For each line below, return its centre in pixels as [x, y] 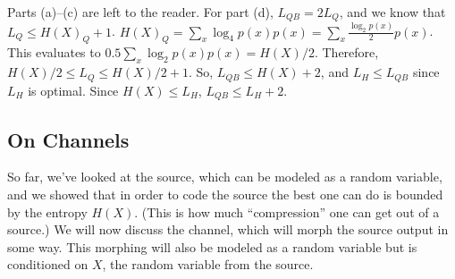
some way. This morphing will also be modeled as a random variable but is [212, 246]
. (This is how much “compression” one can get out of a [287, 211]
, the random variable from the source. [208, 264]
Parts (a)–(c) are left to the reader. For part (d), [140, 12]
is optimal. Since [73, 90]
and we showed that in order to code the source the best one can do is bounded [225, 194]
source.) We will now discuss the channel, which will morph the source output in [228, 229]
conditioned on [48, 264]
